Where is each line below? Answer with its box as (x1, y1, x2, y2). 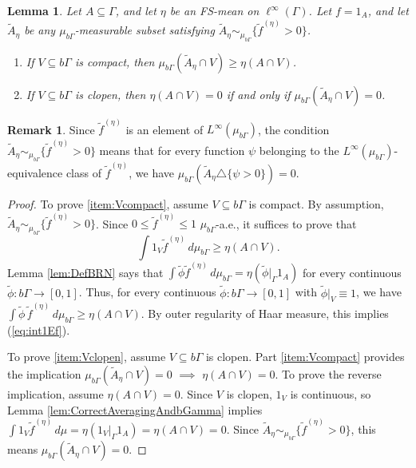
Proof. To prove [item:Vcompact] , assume (7, 196, 208, 212)
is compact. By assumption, (248, 196, 384, 212)
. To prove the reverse (275, 366, 382, 382)
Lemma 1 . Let (7, 2, 81, 18)
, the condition (257, 121, 330, 137)
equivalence (7, 165, 63, 181)
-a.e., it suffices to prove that (216, 215, 357, 232)
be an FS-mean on (169, 2, 260, 18)
